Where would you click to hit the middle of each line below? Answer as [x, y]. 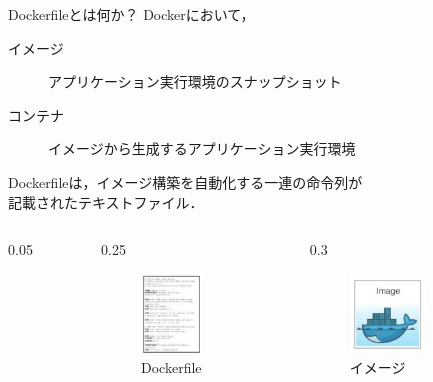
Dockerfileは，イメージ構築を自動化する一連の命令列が [185, 181]
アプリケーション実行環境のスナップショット [195, 81]
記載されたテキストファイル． [106, 201]
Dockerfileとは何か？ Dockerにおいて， [131, 14]
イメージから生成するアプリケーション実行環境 [202, 148]
